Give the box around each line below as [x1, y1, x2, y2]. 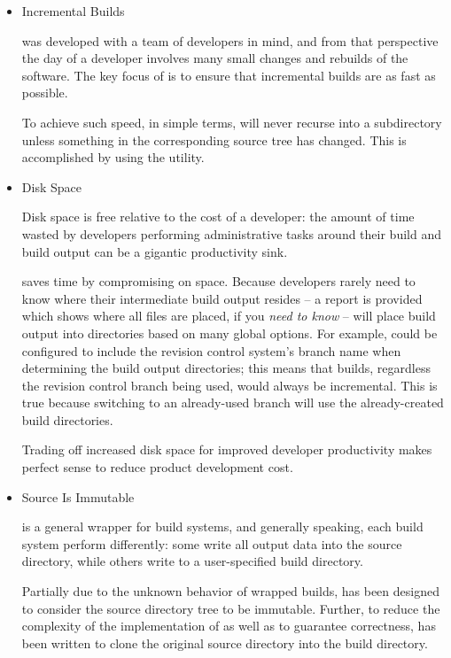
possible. [21, 83, 68, 102]
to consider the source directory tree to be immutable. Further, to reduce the [21, 599, 440, 617]
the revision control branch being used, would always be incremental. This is [21, 375, 438, 394]
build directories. [21, 410, 113, 429]
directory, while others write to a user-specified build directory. [21, 552, 363, 570]
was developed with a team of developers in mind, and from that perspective [21, 31, 439, 50]
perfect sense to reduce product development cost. [21, 458, 293, 476]
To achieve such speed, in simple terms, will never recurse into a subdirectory [21, 112, 442, 131]
